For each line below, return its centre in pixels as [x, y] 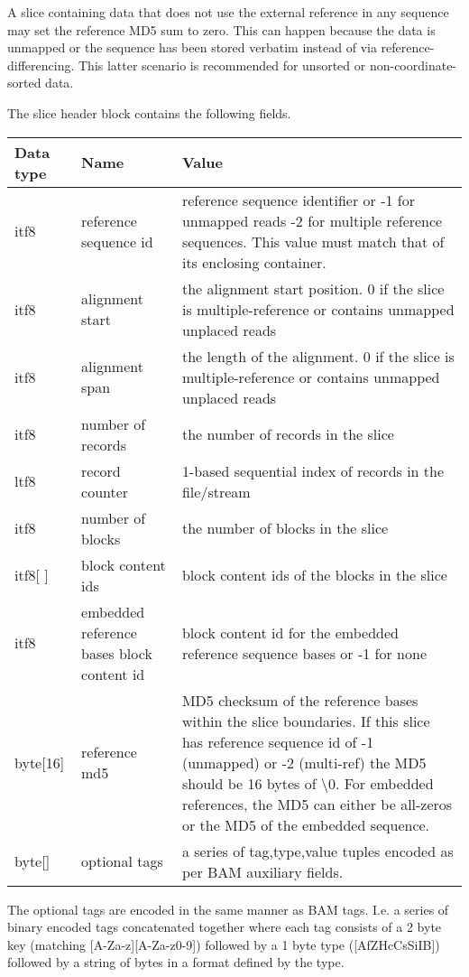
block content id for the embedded [290, 632]
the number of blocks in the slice [285, 528]
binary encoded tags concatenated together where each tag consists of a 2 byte [225, 927]
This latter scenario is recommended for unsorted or [222, 65]
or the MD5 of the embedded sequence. [306, 824]
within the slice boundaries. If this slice [306, 721]
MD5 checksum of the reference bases [300, 700]
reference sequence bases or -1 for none [304, 653]
